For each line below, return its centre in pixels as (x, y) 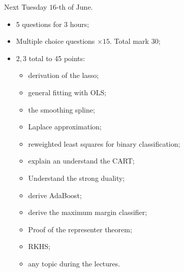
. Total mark (129, 41)
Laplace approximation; (65, 127)
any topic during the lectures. (74, 263)
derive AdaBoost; (55, 195)
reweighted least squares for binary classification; (104, 143)
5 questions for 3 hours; (53, 24)
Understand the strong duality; (76, 178)
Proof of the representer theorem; (80, 229)
